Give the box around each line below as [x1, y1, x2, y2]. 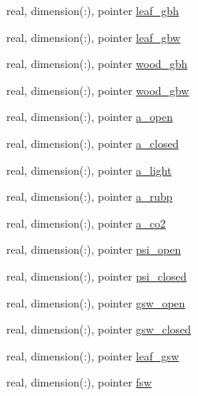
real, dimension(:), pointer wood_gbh [6, 55, 188, 72]
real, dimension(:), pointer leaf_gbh [6, 2, 179, 18]
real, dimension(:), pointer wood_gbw [6, 81, 189, 98]
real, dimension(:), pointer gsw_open [6, 294, 185, 311]
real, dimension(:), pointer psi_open [6, 241, 181, 258]
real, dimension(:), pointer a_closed [6, 134, 179, 151]
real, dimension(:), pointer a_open [6, 108, 173, 125]
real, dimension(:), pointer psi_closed [6, 267, 187, 284]
